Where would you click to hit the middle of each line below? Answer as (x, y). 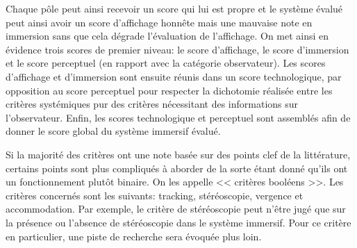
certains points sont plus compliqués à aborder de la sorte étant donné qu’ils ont (177, 168)
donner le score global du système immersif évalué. (113, 131)
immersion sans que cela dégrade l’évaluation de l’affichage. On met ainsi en (167, 36)
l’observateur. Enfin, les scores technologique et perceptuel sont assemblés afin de (178, 117)
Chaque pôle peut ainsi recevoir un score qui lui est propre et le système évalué (174, 8)
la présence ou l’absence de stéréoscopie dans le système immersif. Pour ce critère (178, 222)
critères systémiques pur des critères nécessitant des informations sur (152, 104)
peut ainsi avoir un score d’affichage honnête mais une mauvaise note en (159, 22)
